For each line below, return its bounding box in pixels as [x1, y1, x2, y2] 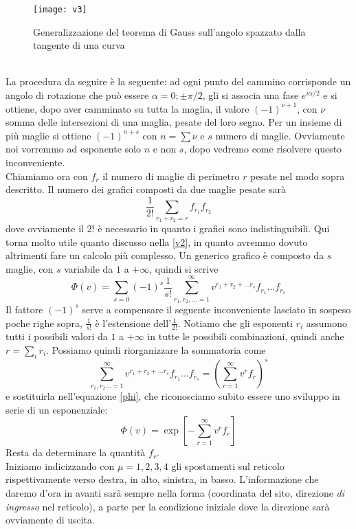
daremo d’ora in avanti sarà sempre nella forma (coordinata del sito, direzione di [5, 485, 345, 499]
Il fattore [5, 302, 43, 316]
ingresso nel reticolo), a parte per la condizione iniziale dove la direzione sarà [5, 499, 330, 513]
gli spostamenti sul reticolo [171, 458, 285, 473]
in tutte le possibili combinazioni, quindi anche [147, 329, 344, 344]
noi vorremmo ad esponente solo [5, 142, 141, 156]
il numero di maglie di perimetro [102, 168, 240, 183]
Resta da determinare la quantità [5, 445, 146, 460]
